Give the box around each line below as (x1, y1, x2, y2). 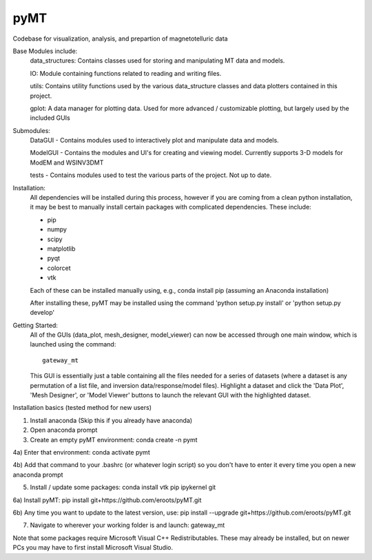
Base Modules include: (12, 47, 78, 55)
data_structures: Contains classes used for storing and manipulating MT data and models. (30, 56, 285, 65)
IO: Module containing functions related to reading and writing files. (30, 69, 222, 77)
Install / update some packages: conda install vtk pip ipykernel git (30, 483, 216, 492)
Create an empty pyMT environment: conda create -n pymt (30, 435, 198, 444)
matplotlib (47, 245, 76, 253)
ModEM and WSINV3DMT (30, 158, 104, 167)
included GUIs (30, 114, 70, 122)
